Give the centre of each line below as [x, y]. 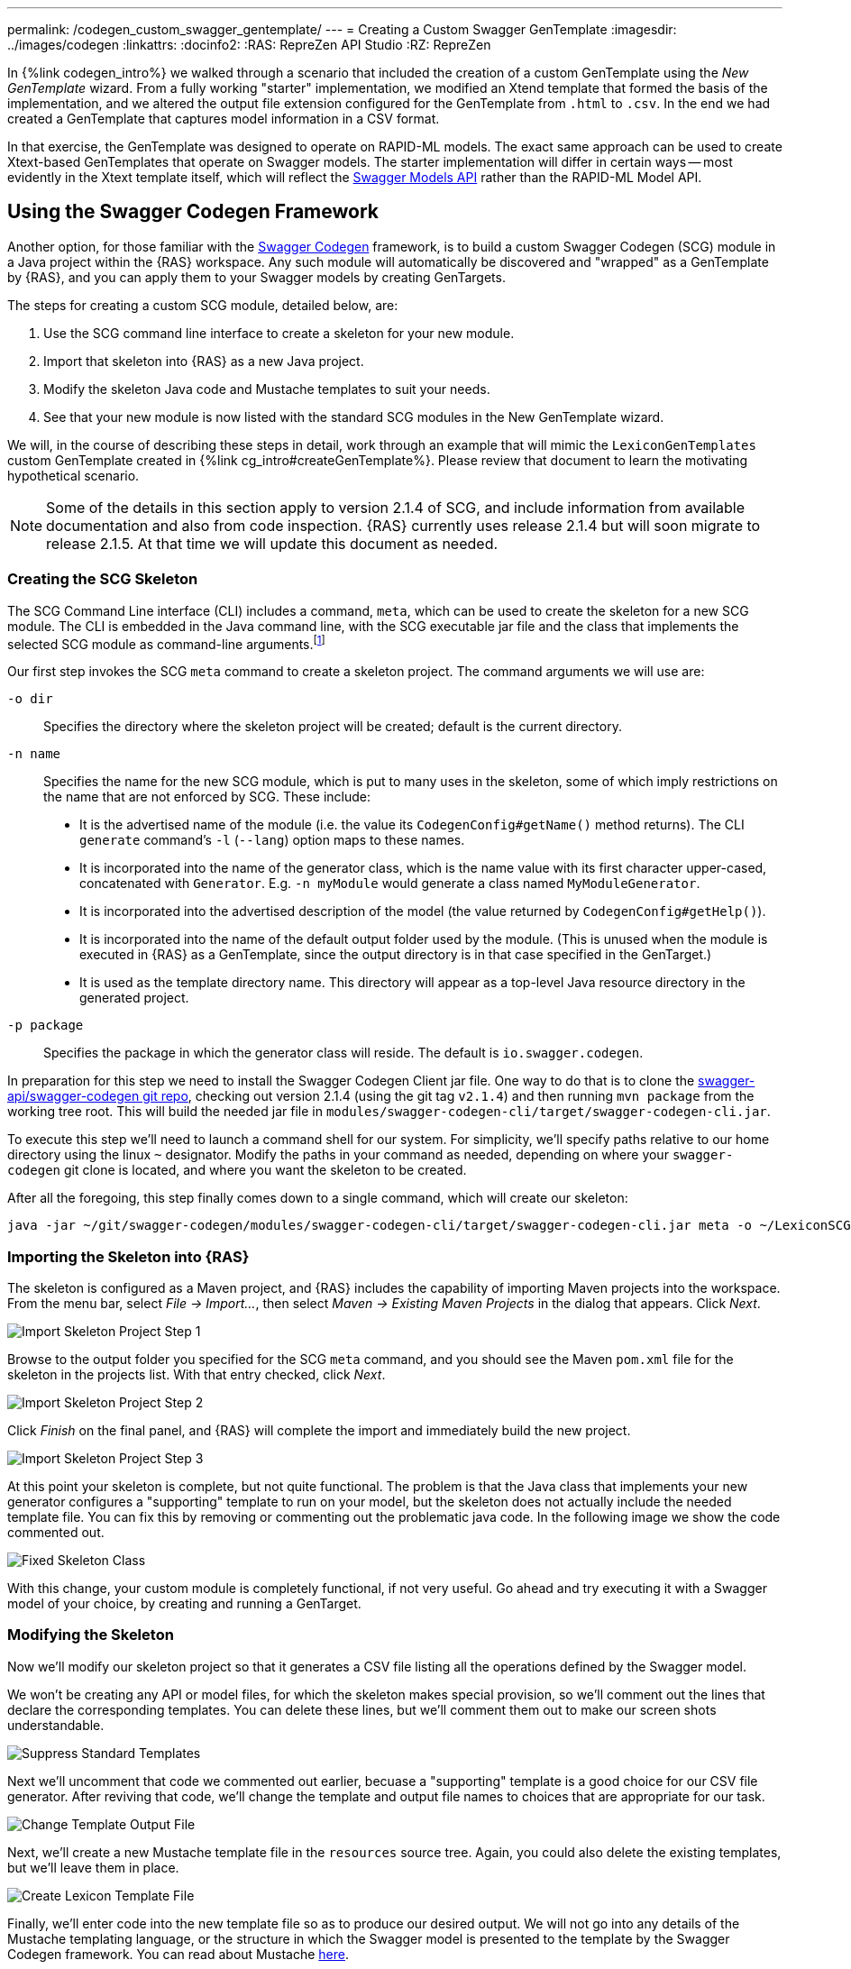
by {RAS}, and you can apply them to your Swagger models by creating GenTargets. [256, 277]
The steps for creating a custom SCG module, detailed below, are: [203, 305]
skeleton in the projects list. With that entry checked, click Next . [197, 1374]
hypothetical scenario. [73, 475]
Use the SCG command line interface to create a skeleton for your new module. [279, 333]
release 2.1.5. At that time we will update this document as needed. [272, 543]
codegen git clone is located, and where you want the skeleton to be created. [237, 1170]
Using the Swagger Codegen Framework [193, 212]
